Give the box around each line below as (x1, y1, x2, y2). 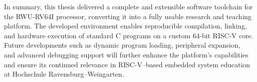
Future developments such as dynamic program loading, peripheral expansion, (4, 40, 241, 50)
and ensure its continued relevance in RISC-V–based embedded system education (4, 59, 250, 69)
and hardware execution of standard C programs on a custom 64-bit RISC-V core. (4, 30, 254, 40)
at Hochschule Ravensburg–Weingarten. (4, 69, 124, 79)
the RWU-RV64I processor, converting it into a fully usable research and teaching (4, 11, 252, 21)
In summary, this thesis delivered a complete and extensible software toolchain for (4, 1, 253, 11)
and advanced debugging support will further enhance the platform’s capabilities (4, 49, 249, 59)
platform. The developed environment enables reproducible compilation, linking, (4, 21, 247, 31)
